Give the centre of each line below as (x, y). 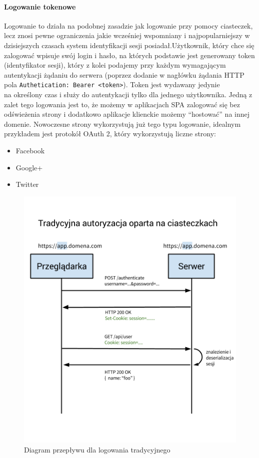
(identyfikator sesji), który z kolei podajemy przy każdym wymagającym (115, 65)
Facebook (30, 150)
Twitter (27, 184)
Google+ (29, 167)
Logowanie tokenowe (40, 6)
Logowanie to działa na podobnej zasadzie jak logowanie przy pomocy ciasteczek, (128, 25)
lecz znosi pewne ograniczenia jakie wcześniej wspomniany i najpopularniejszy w (127, 35)
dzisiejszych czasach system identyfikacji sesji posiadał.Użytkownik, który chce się (129, 45)
